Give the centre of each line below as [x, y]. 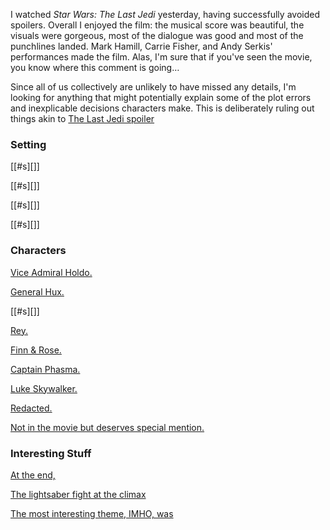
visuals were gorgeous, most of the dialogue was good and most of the [157, 35]
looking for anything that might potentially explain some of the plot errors [161, 97]
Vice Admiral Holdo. [51, 272]
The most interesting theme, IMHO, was [92, 513]
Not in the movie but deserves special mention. [107, 427]
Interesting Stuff [51, 453]
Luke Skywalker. [44, 388]
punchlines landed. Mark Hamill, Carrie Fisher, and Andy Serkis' [141, 46]
